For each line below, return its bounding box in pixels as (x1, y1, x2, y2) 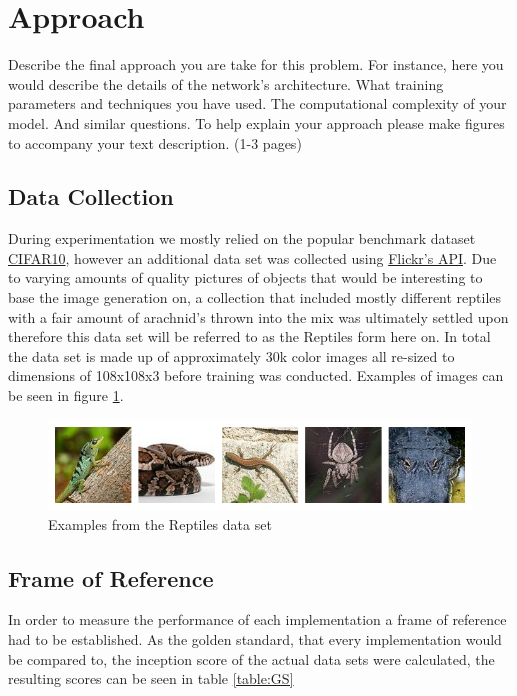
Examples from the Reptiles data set (48, 513, 272, 534)
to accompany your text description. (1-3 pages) (8, 132, 302, 153)
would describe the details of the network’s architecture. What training (8, 73, 444, 94)
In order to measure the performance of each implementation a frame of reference (8, 609, 507, 630)
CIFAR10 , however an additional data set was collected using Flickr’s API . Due (8, 247, 497, 268)
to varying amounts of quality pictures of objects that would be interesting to (8, 267, 483, 288)
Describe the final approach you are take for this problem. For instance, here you (8, 54, 504, 75)
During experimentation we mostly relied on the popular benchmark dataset (8, 228, 476, 249)
